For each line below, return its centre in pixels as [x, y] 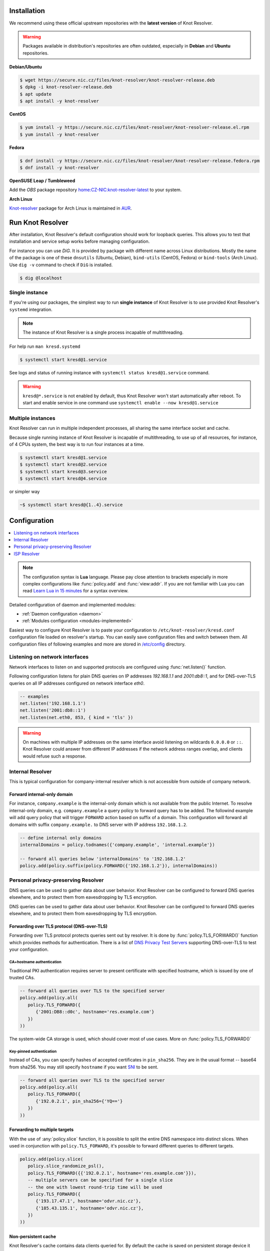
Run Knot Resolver [39, 222]
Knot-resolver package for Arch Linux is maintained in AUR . [70, 208]
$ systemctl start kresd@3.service [63, 471]
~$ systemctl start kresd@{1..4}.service [71, 505]
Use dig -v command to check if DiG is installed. [61, 265]
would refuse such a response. [55, 756]
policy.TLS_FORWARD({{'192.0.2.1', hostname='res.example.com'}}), [112, 1173]
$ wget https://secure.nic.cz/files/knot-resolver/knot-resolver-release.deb [117, 80]
